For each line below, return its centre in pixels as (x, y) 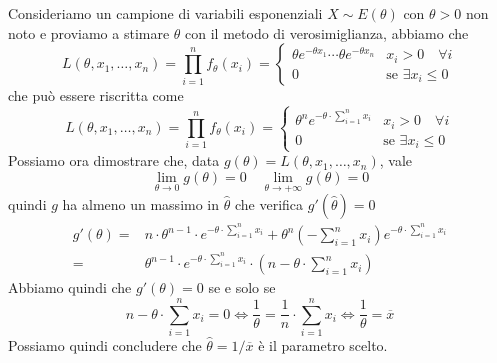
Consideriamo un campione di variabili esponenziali (165, 13)
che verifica (269, 204)
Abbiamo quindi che (70, 287)
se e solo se (242, 287)
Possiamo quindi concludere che (105, 344)
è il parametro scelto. (323, 344)
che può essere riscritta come (96, 95)
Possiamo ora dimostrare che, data (114, 160)
